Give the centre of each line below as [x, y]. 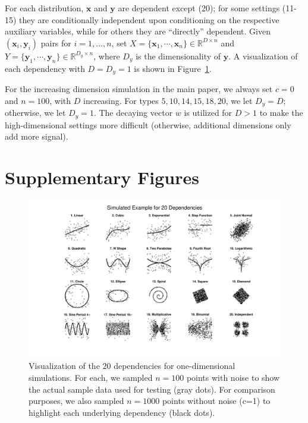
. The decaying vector [133, 113]
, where [107, 56]
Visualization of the [64, 366]
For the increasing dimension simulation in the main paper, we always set [139, 89]
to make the [281, 113]
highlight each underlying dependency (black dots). [122, 412]
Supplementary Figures [102, 177]
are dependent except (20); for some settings [199, 8]
